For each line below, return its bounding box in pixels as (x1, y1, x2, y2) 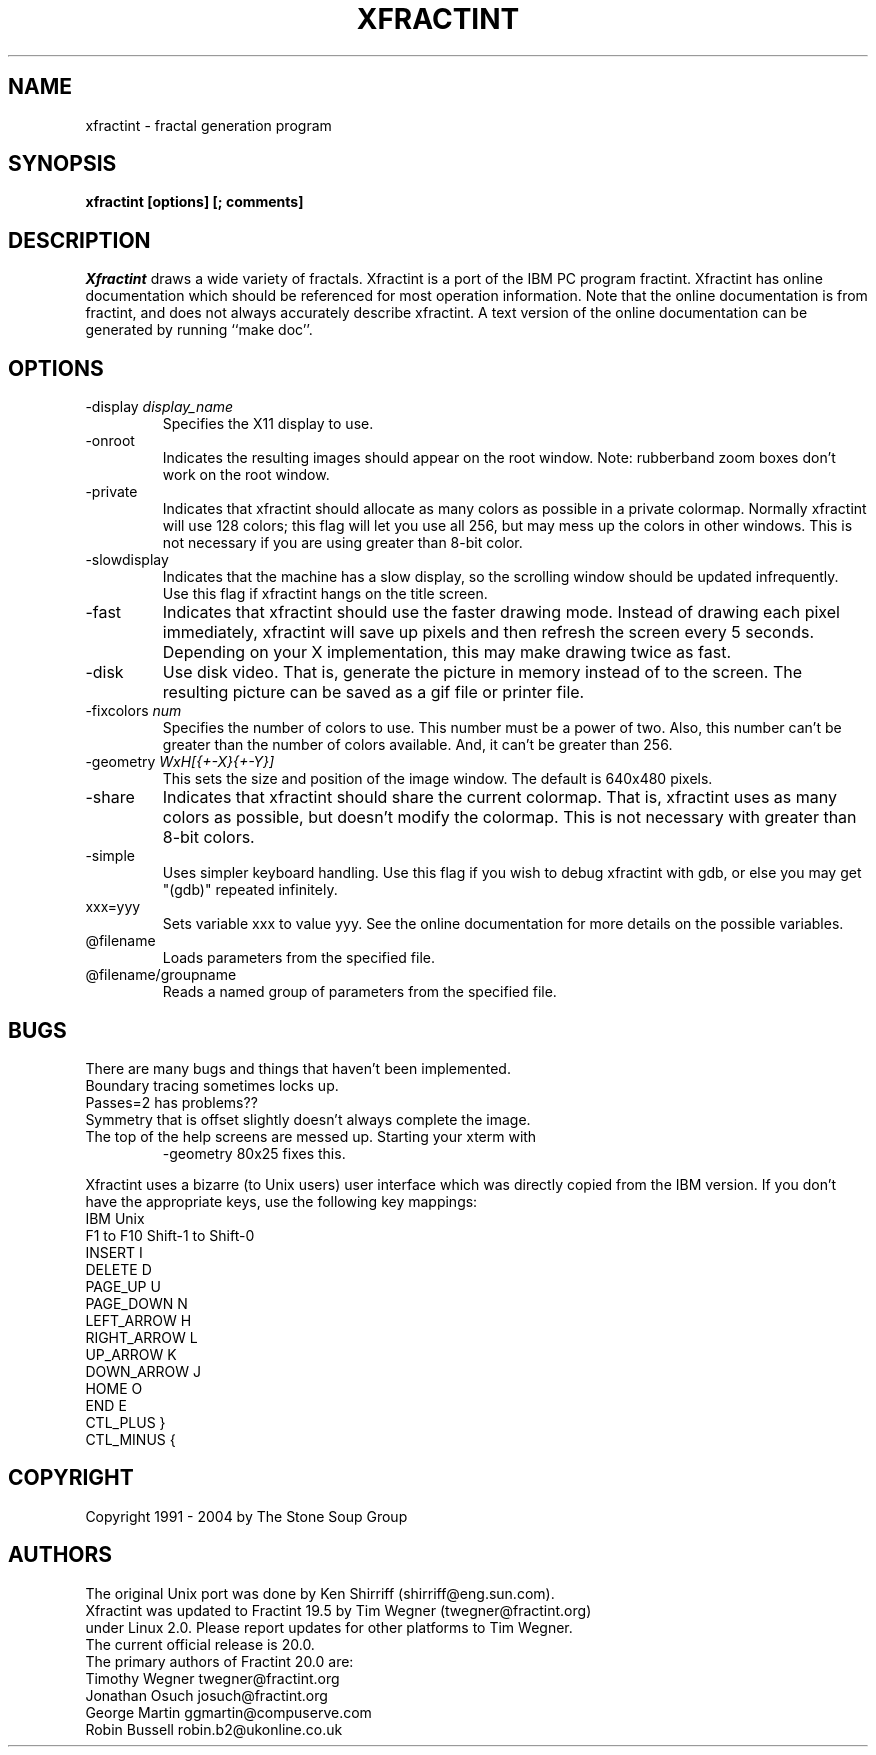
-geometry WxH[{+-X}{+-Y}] (85, 753, 275, 771)
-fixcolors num (85, 702, 182, 720)
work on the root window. (162, 466, 330, 484)
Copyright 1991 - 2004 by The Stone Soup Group (85, 1507, 408, 1525)
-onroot (85, 432, 135, 450)
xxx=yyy (85, 898, 141, 916)
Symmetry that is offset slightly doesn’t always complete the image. (85, 1110, 531, 1128)
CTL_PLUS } (85, 1413, 166, 1431)
